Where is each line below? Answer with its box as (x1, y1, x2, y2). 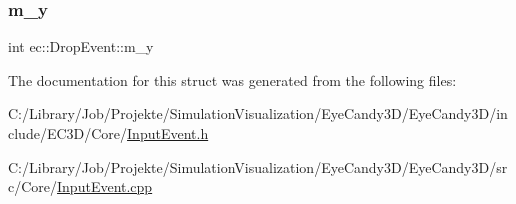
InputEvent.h (127, 123, 209, 143)
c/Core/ (8, 176, 58, 197)
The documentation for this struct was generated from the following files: (8, 69, 457, 90)
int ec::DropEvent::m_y (8, 36, 154, 57)
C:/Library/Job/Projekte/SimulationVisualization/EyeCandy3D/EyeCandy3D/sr (8, 156, 508, 177)
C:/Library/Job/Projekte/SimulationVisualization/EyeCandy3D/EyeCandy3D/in (8, 103, 508, 124)
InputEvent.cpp (57, 176, 153, 197)
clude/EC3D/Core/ (8, 123, 128, 143)
